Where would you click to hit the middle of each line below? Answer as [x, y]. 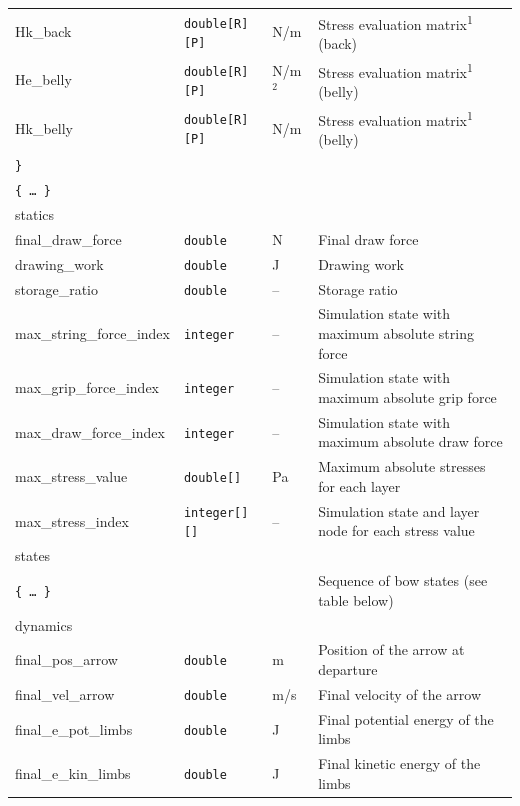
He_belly [43, 79]
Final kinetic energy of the [399, 763]
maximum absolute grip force [407, 397]
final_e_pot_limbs [74, 728]
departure [348, 669]
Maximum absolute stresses [402, 466]
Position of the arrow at [391, 649]
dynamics [44, 624]
